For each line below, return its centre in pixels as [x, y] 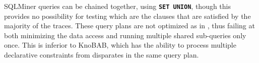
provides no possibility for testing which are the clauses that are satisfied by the [127, 16]
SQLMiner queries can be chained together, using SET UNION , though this [118, 6]
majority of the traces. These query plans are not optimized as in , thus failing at [129, 26]
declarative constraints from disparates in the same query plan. [102, 55]
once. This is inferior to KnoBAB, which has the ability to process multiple [120, 45]
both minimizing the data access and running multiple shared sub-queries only [125, 35]
